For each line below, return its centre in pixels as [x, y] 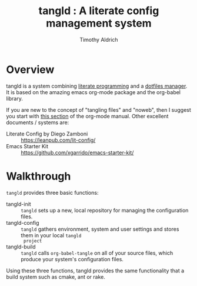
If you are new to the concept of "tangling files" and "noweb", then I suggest [98, 109]
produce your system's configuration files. [72, 259]
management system [99, 23]
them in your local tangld [51, 235]
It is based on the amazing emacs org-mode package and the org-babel [94, 92]
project [33, 241]
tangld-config [23, 222]
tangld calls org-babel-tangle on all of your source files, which [97, 253]
